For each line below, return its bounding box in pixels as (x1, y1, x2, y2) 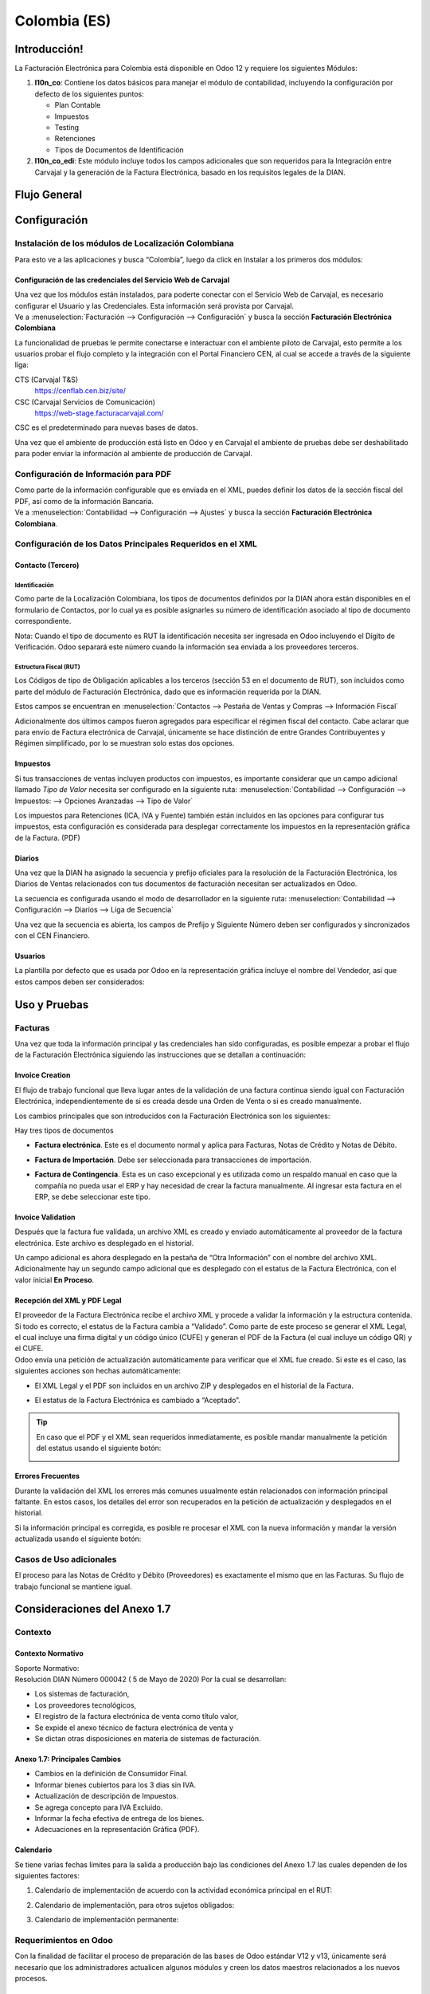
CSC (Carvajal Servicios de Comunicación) (14, 397, 155, 407)
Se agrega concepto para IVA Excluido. (34, 1803, 163, 1812)
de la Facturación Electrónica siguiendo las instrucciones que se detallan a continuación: (14, 1050, 307, 1060)
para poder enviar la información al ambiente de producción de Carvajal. (14, 449, 253, 459)
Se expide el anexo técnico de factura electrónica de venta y (34, 1723, 234, 1732)
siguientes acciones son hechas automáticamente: (14, 1366, 182, 1376)
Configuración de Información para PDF (14, 468, 172, 479)
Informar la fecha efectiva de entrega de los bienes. (34, 1813, 205, 1823)
